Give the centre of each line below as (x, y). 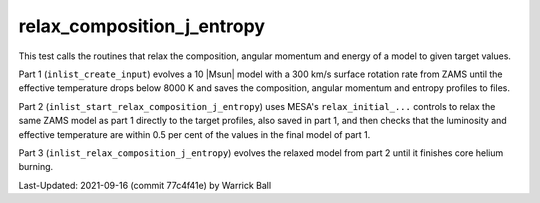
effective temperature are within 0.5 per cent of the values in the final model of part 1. (194, 134)
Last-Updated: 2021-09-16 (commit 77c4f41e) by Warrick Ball (145, 185)
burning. (36, 167)
